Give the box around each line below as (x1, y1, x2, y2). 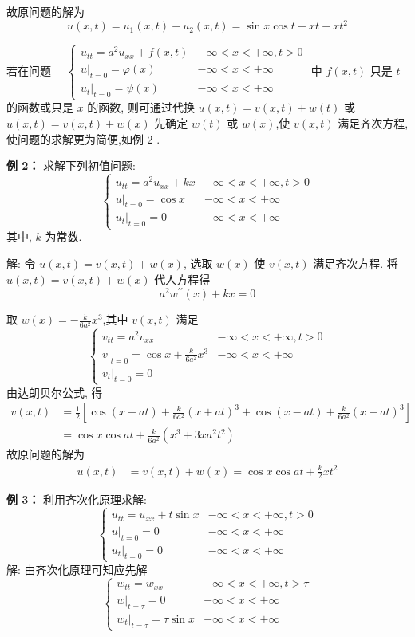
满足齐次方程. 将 (313, 255, 398, 272)
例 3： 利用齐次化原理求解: (6, 491, 147, 508)
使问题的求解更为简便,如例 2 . (6, 130, 160, 147)
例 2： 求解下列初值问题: (6, 157, 136, 174)
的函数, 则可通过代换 (87, 99, 195, 116)
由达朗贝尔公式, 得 (6, 383, 103, 400)
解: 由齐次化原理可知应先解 (6, 560, 148, 577)
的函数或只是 (6, 99, 73, 116)
